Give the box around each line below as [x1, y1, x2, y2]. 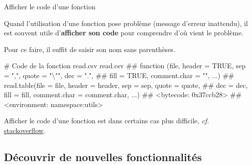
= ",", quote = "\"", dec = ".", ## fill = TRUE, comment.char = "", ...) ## [4, 70, 234, 80]
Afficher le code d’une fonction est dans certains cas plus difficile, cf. [4, 115, 209, 126]
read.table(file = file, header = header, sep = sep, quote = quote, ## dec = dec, [4, 80, 248, 90]
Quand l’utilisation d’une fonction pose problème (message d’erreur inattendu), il [4, 18, 248, 28]
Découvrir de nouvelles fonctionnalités [4, 149, 202, 164]
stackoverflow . [4, 125, 46, 135]
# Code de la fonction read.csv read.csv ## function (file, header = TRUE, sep [4, 60, 246, 71]
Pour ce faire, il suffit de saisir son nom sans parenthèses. [4, 44, 176, 54]
